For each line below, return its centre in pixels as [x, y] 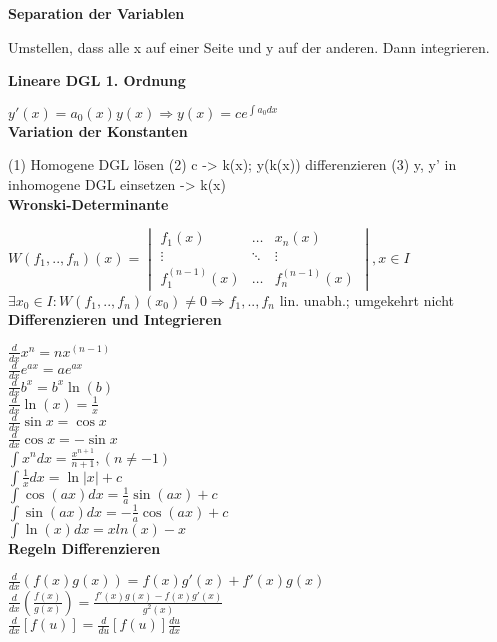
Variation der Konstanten [98, 130]
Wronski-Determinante [88, 203]
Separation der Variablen [96, 13]
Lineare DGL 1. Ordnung [97, 80]
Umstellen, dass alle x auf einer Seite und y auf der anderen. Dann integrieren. [249, 46]
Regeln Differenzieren [84, 547]
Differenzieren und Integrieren [115, 319]
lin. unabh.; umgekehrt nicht [366, 299]
